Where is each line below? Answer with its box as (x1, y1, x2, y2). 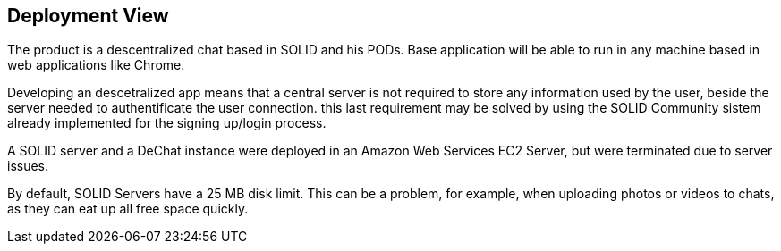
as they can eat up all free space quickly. (7, 201, 249, 217)
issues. (7, 158, 49, 174)
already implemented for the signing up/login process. (7, 115, 327, 131)
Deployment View (7, 4, 169, 27)
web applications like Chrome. (7, 57, 185, 73)
